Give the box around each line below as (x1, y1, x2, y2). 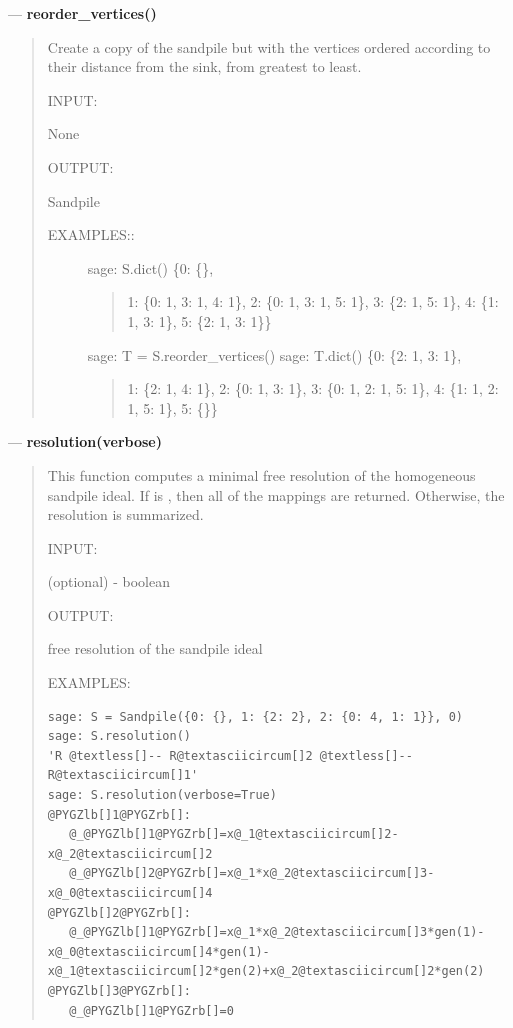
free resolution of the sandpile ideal (47, 638, 263, 659)
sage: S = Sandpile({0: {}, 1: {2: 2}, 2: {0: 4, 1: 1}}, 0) (47, 709, 464, 724)
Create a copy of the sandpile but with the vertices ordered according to (47, 36, 491, 57)
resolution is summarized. (47, 504, 204, 525)
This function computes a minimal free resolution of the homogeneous (47, 464, 476, 485)
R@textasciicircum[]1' (47, 768, 199, 783)
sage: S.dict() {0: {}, (87, 257, 214, 278)
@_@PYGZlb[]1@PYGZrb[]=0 (69, 1003, 234, 1018)
